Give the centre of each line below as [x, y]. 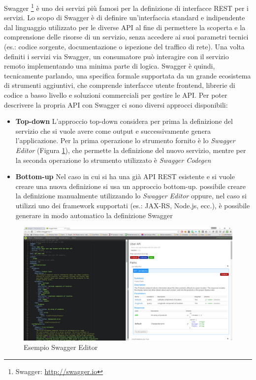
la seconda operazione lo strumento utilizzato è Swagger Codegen [113, 160]
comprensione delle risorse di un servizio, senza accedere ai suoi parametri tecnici [126, 37]
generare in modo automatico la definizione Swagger [94, 215]
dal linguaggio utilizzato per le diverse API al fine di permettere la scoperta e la [125, 27]
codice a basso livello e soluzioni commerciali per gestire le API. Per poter [116, 95]
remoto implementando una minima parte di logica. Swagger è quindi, [110, 66]
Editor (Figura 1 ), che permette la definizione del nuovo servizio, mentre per [131, 150]
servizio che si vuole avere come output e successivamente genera [113, 131]
